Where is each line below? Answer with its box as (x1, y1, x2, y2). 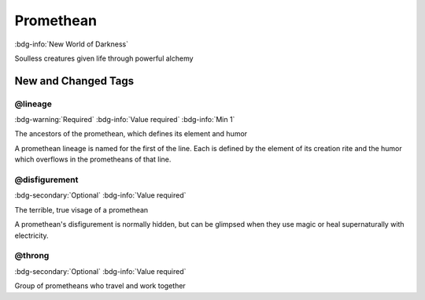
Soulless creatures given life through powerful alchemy (14, 54, 194, 63)
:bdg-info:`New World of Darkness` (14, 39, 129, 49)
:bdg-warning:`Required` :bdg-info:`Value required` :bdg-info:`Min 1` (14, 115, 235, 124)
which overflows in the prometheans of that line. (14, 154, 172, 165)
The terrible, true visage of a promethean (14, 205, 149, 214)
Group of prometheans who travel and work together (14, 281, 187, 291)
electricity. (14, 231, 49, 240)
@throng (14, 250, 50, 261)
